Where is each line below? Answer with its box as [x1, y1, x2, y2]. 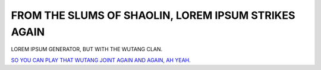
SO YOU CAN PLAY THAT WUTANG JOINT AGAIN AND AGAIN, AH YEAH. [11, 56, 191, 64]
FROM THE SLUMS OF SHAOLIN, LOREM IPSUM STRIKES [11, 9, 295, 22]
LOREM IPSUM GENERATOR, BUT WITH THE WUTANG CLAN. [11, 46, 163, 53]
